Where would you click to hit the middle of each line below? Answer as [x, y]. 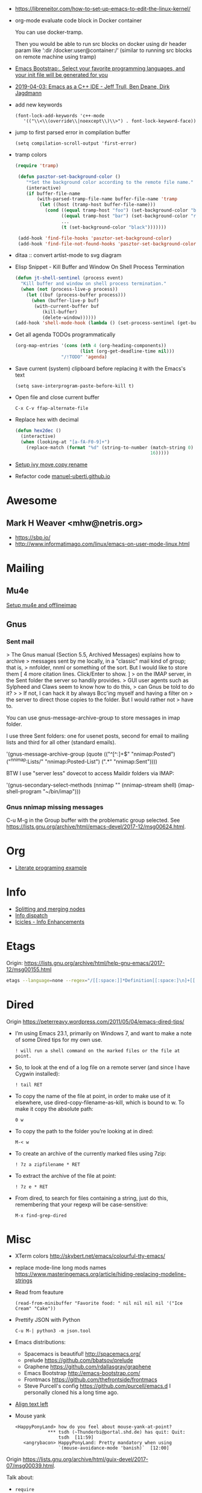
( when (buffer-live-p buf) [65, 301]
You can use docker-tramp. [49, 32]
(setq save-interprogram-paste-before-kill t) [74, 386]
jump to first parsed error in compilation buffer [73, 132]
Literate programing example [51, 868]
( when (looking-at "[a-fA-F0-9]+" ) [65, 442]
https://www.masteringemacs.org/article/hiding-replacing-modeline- [100, 1274]
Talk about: [20, 1477]
